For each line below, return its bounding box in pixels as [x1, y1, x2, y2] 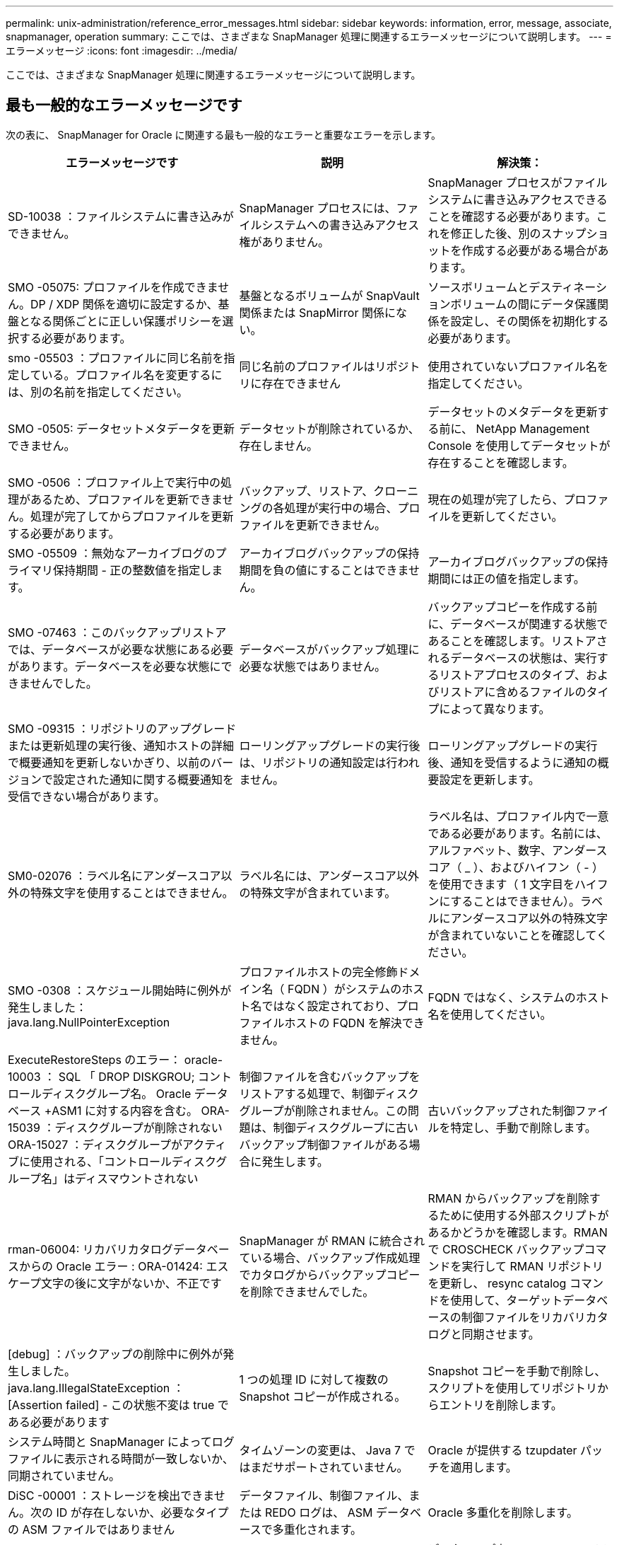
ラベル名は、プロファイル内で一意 [428, 809, 609, 823]
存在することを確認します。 [428, 455, 574, 470]
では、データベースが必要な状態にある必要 [8, 642, 234, 656]
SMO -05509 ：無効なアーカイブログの [8, 545, 216, 560]
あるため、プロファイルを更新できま [30, 492, 223, 507]
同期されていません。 [8, 1468, 121, 1483]
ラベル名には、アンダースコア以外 [239, 868, 419, 883]
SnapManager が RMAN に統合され [239, 1233, 425, 1248]
